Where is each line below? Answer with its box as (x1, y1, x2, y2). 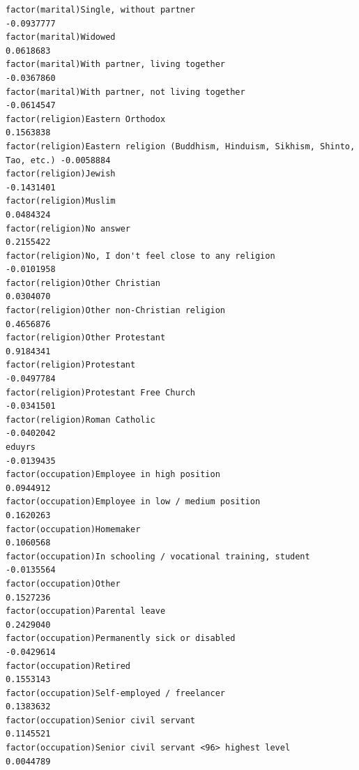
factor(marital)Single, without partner (6, 5, 196, 15)
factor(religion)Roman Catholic (6, 414, 155, 425)
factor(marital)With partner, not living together (6, 86, 245, 97)
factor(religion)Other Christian (6, 278, 160, 288)
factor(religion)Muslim (6, 196, 116, 206)
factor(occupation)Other (6, 578, 121, 589)
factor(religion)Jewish (6, 169, 116, 179)
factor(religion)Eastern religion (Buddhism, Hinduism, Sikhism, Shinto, (6, 141, 356, 151)
